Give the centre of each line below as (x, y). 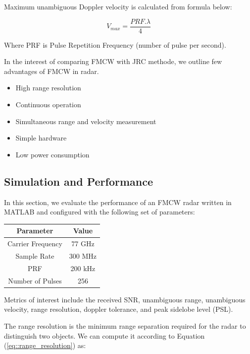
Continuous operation (48, 105)
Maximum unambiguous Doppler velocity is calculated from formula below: (118, 6)
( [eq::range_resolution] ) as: (45, 345)
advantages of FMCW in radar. (51, 71)
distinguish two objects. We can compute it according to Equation (104, 335)
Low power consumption (52, 154)
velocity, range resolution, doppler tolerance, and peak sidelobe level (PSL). (119, 309)
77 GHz (83, 244)
